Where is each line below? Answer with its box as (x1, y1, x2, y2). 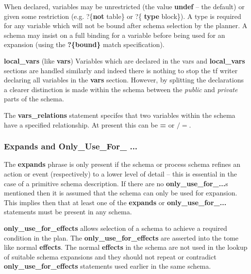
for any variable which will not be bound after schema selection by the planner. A (4, 20, 248, 31)
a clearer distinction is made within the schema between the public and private (4, 84, 238, 94)
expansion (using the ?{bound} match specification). (4, 39, 165, 49)
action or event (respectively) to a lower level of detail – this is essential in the (4, 168, 237, 178)
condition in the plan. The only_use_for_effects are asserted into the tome (4, 232, 239, 242)
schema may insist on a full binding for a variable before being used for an (4, 30, 225, 40)
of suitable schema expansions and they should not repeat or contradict (4, 251, 217, 261)
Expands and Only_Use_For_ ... (4, 140, 138, 152)
